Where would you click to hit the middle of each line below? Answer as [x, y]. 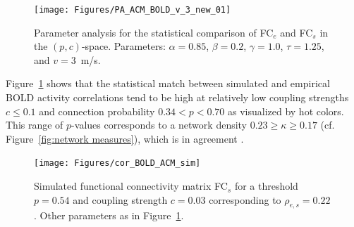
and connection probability [97, 111]
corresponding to [245, 199]
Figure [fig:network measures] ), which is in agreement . [125, 138]
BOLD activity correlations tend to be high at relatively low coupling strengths [177, 97]
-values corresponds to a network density [159, 125]
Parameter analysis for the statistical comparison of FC [154, 32]
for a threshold [266, 186]
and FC [297, 32]
